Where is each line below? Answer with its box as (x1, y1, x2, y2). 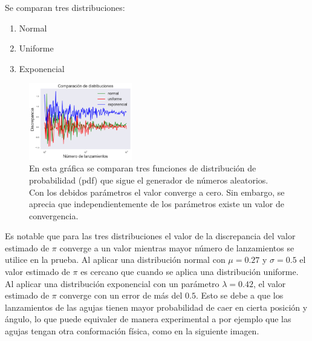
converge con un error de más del (59, 289, 183, 302)
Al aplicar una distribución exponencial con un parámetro (5, 277, 219, 290)
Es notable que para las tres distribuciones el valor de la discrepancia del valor (5, 230, 296, 242)
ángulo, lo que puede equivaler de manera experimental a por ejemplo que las (5, 313, 291, 325)
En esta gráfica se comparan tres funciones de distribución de (29, 162, 256, 174)
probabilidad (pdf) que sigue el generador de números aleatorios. (29, 173, 268, 186)
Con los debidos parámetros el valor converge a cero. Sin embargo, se (29, 185, 285, 198)
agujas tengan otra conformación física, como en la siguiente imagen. (5, 325, 259, 337)
